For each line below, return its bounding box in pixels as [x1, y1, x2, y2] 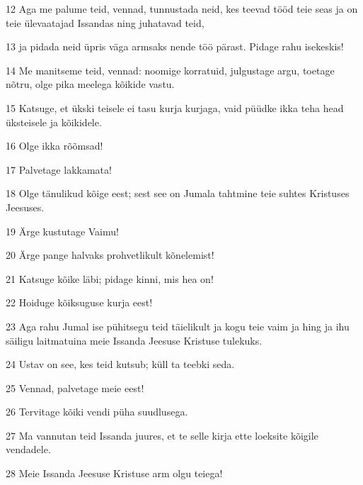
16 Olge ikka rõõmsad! [6, 138, 103, 153]
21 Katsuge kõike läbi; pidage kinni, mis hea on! [6, 271, 214, 286]
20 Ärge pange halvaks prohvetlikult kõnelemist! [6, 247, 214, 262]
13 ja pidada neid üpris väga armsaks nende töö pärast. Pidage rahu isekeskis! [6, 39, 344, 54]
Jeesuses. [6, 199, 45, 214]
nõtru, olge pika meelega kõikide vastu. [6, 77, 175, 91]
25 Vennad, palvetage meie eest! [6, 380, 144, 395]
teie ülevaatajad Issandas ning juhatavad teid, [6, 15, 204, 30]
